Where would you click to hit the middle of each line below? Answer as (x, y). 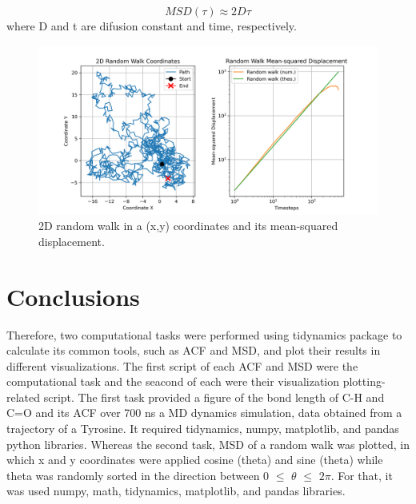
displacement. (72, 241)
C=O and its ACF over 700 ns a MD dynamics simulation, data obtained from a (204, 413)
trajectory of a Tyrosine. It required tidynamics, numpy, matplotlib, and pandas (203, 429)
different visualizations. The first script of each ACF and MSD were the (182, 365)
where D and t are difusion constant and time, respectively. (152, 26)
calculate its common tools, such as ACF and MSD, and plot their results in (194, 350)
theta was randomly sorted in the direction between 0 (138, 475)
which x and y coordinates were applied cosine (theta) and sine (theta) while (195, 460)
